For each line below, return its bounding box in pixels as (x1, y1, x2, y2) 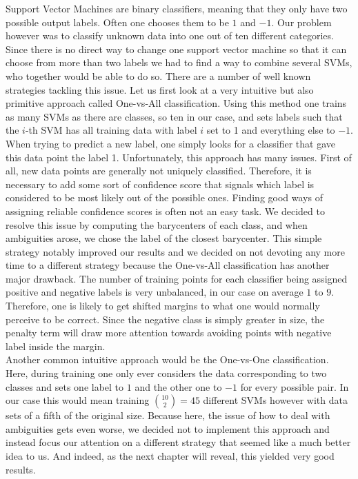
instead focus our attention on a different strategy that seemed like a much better (6, 435, 351, 449)
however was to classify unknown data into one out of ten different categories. (6, 28, 334, 43)
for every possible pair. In (240, 379, 349, 394)
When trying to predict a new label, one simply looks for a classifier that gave (6, 136, 336, 150)
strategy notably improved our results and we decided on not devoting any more (6, 244, 345, 258)
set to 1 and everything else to (206, 123, 335, 137)
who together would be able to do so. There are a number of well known (6, 68, 311, 83)
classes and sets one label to (6, 379, 124, 394)
